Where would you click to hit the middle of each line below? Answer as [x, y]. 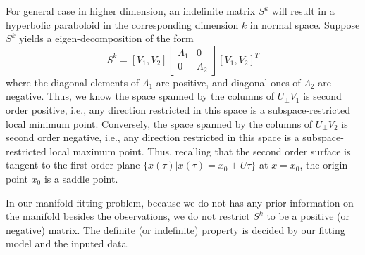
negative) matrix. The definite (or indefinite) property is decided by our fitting [175, 229]
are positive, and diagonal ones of [228, 82]
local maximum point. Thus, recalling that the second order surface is [200, 151]
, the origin [324, 165]
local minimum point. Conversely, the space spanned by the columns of [159, 123]
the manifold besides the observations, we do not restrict [128, 216]
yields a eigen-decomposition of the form [106, 38]
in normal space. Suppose [305, 24]
